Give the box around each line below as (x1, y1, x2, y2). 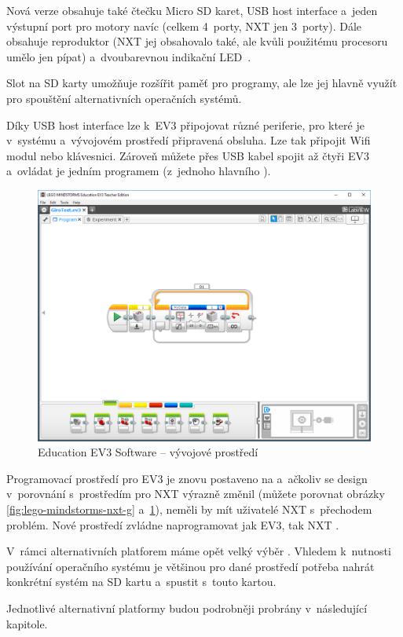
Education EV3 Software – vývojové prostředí (38, 444, 258, 460)
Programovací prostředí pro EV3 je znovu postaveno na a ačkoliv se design (6, 470, 368, 486)
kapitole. (6, 615, 48, 632)
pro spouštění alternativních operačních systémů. (6, 90, 242, 106)
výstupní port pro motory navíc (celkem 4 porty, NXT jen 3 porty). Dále (6, 17, 362, 34)
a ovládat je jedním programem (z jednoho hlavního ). (6, 163, 271, 179)
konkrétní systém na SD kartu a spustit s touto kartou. (6, 573, 277, 590)
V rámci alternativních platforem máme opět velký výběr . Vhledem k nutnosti (6, 543, 391, 559)
